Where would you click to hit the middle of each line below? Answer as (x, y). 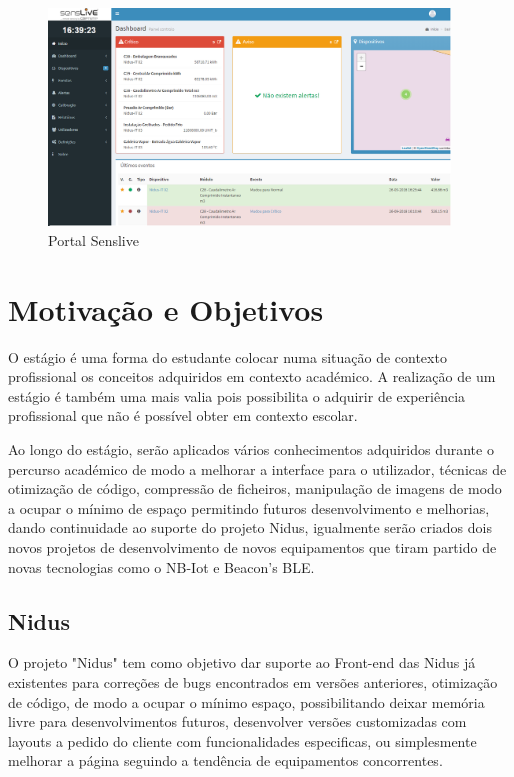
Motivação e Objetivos (166, 308)
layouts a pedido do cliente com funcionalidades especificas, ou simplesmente (242, 740)
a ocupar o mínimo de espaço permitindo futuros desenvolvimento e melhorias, (249, 507)
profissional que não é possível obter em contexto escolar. (183, 415)
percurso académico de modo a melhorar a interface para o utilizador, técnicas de (257, 468)
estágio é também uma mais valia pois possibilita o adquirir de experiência (237, 395)
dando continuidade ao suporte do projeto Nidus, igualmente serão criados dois (250, 527)
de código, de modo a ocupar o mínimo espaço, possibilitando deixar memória (246, 701)
